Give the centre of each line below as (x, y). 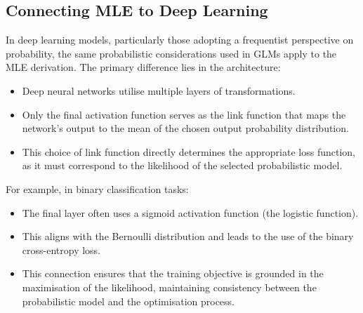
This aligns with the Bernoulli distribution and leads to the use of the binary (188, 236)
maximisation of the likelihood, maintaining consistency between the (169, 287)
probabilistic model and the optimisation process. (128, 301)
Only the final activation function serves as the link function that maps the (184, 114)
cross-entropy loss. (61, 249)
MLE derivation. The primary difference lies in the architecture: (143, 67)
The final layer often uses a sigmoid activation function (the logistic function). (190, 212)
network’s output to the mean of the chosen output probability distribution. (185, 128)
